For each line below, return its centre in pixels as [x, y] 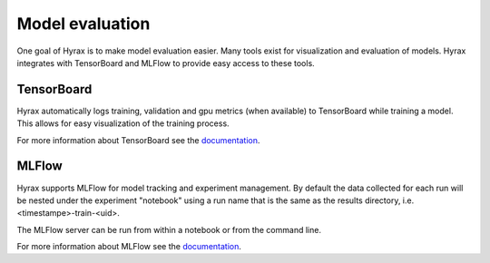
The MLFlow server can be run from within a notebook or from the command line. [169, 229]
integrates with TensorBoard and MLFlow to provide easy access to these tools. [166, 63]
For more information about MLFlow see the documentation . [129, 247]
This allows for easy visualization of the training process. [123, 123]
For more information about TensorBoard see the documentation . [138, 140]
